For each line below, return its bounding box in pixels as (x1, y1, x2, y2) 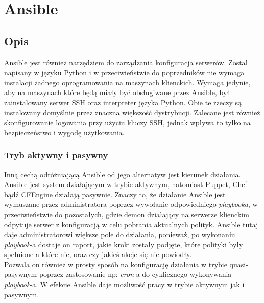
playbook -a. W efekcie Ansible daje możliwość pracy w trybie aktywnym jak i (4, 279, 245, 290)
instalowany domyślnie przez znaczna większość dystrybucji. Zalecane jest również (4, 107, 260, 118)
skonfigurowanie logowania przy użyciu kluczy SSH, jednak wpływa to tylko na (4, 117, 251, 128)
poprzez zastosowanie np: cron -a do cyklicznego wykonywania (39, 269, 232, 279)
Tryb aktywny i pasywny (4, 149, 108, 161)
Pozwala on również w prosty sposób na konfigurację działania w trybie (4, 259, 227, 269)
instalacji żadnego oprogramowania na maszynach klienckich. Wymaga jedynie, (4, 77, 251, 87)
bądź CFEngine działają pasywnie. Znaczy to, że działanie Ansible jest (4, 189, 226, 199)
